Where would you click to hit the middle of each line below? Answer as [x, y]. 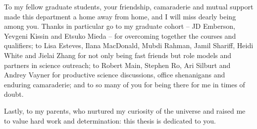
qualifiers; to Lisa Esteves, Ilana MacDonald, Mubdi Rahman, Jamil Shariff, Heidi [129, 45]
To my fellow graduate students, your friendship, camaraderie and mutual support [129, 6]
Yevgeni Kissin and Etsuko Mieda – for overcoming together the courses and [120, 35]
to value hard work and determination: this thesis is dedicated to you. [110, 120]
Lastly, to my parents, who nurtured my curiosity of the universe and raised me [125, 110]
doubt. [14, 94]
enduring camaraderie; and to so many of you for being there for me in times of [125, 84]
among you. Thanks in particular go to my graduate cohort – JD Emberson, [120, 26]
